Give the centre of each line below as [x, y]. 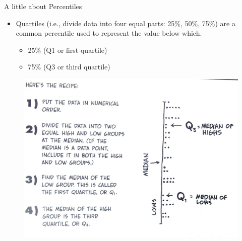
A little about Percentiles [43, 6]
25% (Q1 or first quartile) [68, 50]
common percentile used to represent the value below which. [109, 33]
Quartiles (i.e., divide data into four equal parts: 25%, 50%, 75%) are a [126, 23]
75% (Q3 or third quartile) [69, 67]
